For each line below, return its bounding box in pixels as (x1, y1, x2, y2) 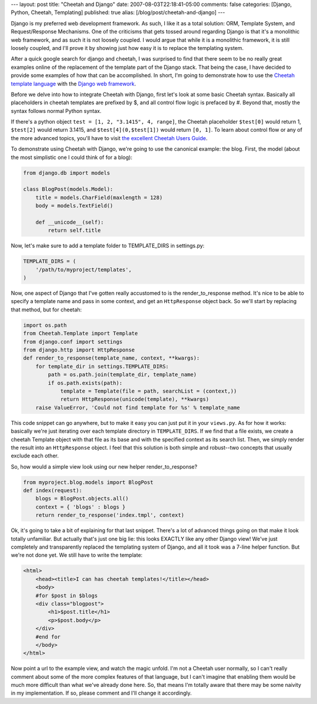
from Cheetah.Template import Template (23, 330, 138, 337)
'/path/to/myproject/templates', (35, 266, 132, 273)
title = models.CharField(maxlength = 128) (35, 194, 163, 201)
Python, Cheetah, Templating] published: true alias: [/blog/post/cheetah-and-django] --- (11, 9, 225, 16)
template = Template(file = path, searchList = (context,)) (60, 387, 237, 394)
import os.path (23, 321, 67, 328)
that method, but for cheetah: (11, 306, 82, 313)
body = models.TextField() (35, 202, 114, 209)
